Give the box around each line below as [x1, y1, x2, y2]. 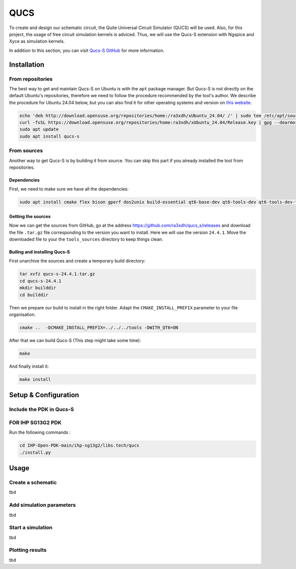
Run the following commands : [9, 429, 71, 435]
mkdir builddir [19, 285, 56, 291]
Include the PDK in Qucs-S [9, 406, 74, 413]
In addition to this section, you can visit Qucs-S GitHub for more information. [9, 47, 165, 53]
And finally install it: [9, 363, 49, 369]
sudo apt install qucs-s [19, 133, 80, 139]
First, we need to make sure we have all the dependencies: [9, 186, 129, 192]
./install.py [19, 450, 51, 455]
